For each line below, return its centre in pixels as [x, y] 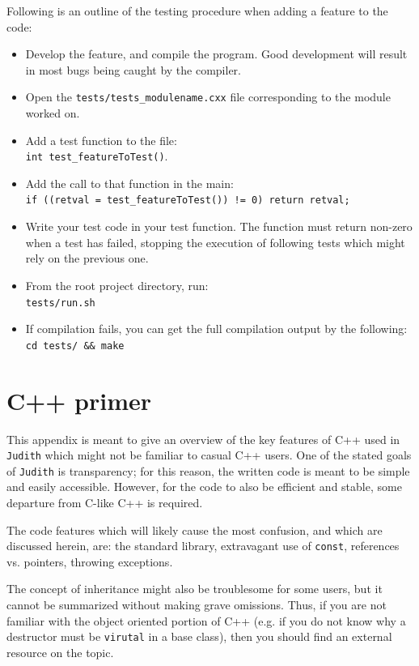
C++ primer [79, 400]
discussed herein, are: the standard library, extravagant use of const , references [203, 546]
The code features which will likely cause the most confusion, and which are [195, 529]
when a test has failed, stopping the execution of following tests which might [215, 242]
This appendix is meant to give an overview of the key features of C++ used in [203, 439]
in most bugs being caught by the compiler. [133, 69]
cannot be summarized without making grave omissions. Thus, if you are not [197, 605]
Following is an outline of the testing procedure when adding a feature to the [197, 11]
